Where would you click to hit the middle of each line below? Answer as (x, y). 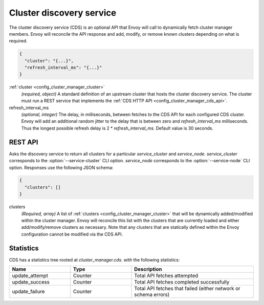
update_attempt (30, 276)
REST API (24, 142)
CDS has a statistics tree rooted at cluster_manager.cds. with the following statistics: (94, 260)
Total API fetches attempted (166, 276)
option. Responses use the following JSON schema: (61, 167)
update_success (31, 282)
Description (148, 269)
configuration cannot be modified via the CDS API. (72, 234)
